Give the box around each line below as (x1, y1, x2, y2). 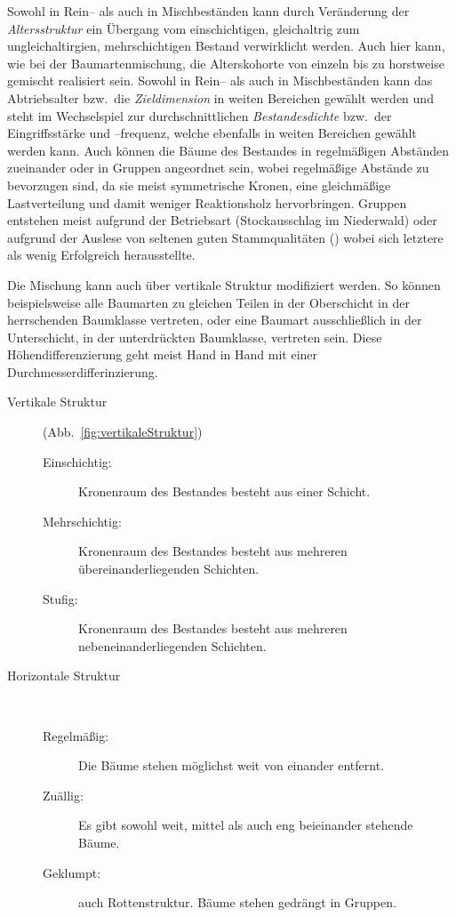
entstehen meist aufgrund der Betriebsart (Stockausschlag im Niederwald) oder (7, 211, 437, 229)
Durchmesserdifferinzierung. (7, 362, 158, 381)
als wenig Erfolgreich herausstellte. (7, 245, 196, 264)
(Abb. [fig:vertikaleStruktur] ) (43, 422, 203, 441)
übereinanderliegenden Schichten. (78, 559, 260, 578)
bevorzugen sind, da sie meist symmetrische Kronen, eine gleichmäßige (7, 175, 391, 194)
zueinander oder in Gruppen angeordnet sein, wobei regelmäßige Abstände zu (7, 158, 429, 177)
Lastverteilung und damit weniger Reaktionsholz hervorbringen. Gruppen (7, 193, 407, 212)
